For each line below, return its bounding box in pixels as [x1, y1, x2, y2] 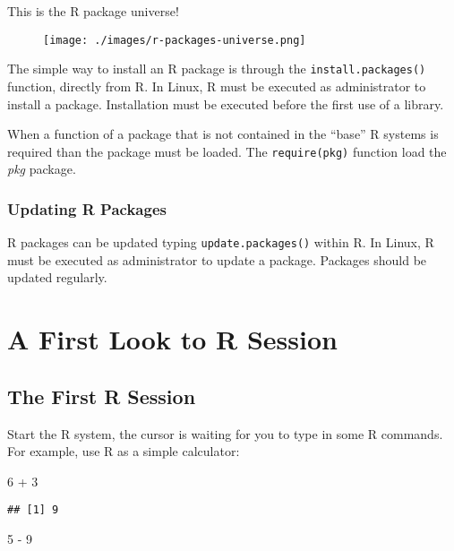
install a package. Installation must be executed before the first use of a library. [7, 94, 444, 113]
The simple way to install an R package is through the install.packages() [7, 59, 426, 78]
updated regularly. [7, 268, 107, 287]
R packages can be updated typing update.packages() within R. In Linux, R [7, 233, 434, 252]
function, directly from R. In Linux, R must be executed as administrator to [7, 76, 426, 95]
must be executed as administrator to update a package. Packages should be [7, 250, 427, 269]
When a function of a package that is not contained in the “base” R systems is [7, 125, 439, 143]
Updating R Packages [7, 197, 167, 220]
